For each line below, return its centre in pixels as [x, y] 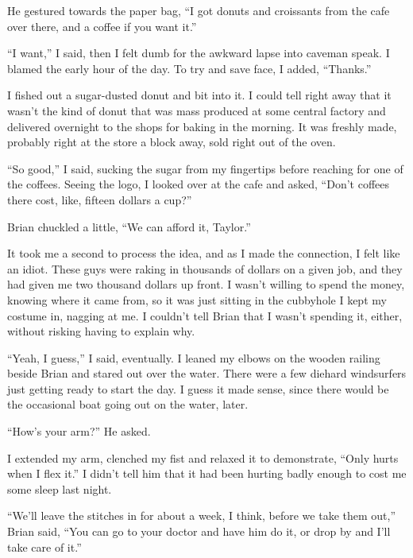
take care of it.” [44, 546]
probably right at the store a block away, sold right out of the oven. [172, 142]
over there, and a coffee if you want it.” [102, 26]
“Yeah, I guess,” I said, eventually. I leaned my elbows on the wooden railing [194, 357]
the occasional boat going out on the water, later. [128, 404]
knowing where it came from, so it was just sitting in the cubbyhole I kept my [197, 299]
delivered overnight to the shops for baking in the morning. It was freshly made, [202, 126]
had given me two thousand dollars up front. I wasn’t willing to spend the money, [206, 284]
